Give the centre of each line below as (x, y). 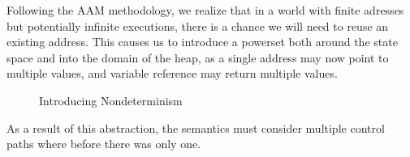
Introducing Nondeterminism (111, 100)
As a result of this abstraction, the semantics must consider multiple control (196, 127)
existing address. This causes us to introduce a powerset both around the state (202, 42)
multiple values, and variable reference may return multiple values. (172, 73)
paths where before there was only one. (104, 144)
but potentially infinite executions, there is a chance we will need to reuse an (198, 25)
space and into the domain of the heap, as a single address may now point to (198, 57)
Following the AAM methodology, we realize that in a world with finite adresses (205, 10)
